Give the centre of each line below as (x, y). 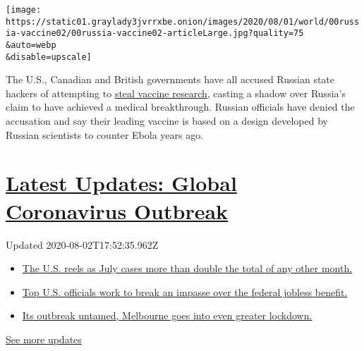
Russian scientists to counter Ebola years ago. (105, 134)
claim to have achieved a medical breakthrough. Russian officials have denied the (180, 107)
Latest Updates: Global (121, 183)
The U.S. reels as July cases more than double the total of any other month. (187, 268)
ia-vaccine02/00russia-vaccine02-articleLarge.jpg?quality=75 (155, 33)
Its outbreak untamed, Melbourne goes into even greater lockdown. (167, 315)
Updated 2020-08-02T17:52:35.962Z (82, 244)
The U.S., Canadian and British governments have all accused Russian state (170, 79)
